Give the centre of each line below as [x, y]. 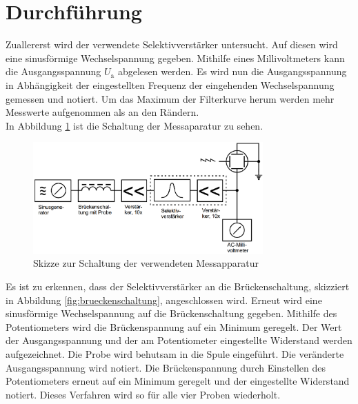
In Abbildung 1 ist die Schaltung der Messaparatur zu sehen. [135, 125]
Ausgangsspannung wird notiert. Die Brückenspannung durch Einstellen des [166, 367]
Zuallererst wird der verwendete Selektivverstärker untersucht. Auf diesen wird [172, 44]
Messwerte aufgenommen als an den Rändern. [102, 112]
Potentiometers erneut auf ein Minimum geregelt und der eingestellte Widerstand [178, 381]
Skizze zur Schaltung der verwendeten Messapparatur [146, 263]
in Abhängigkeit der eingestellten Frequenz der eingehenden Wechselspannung [170, 84]
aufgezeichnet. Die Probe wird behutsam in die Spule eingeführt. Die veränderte [175, 354]
